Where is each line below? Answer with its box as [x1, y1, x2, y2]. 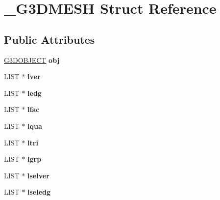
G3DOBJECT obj [4, 55, 60, 65]
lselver [27, 170, 49, 180]
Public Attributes [4, 31, 95, 47]
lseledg [27, 187, 51, 197]
